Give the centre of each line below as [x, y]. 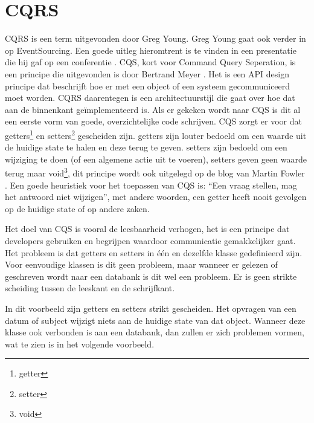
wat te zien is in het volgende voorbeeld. [80, 344]
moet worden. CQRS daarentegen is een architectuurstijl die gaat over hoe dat [150, 98]
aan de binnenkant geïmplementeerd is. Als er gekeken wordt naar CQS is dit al [153, 109]
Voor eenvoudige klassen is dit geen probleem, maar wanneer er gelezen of [141, 264]
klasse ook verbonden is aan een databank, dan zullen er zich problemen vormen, [155, 332]
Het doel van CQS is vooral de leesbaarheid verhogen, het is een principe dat [147, 229]
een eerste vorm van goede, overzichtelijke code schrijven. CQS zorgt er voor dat [153, 121]
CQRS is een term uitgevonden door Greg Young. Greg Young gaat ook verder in [155, 38]
